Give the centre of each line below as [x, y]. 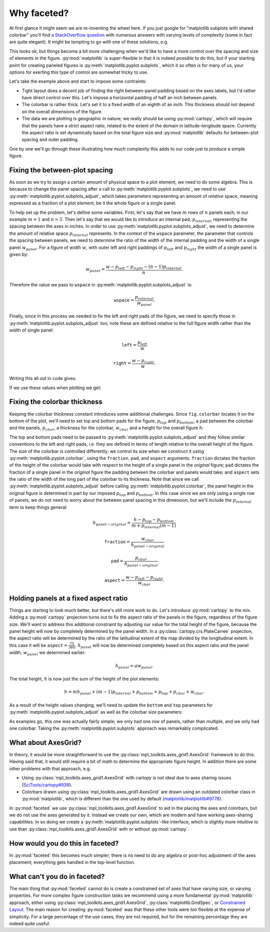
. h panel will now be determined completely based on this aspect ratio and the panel [162, 646]
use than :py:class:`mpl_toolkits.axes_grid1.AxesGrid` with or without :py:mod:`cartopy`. [99, 829]
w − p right [143, 361]
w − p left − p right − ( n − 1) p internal [144, 267]
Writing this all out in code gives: [43, 379]
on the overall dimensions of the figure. [62, 111]
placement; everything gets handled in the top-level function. [72, 862]
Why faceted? [39, 13]
